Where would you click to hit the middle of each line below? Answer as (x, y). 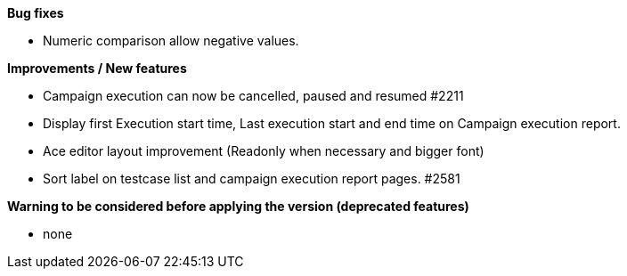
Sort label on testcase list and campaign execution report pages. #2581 (252, 179)
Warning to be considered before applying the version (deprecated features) (238, 206)
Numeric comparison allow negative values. (171, 41)
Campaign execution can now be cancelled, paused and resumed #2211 (253, 96)
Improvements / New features (97, 68)
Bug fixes (36, 13)
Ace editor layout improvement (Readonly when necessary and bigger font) (264, 151)
